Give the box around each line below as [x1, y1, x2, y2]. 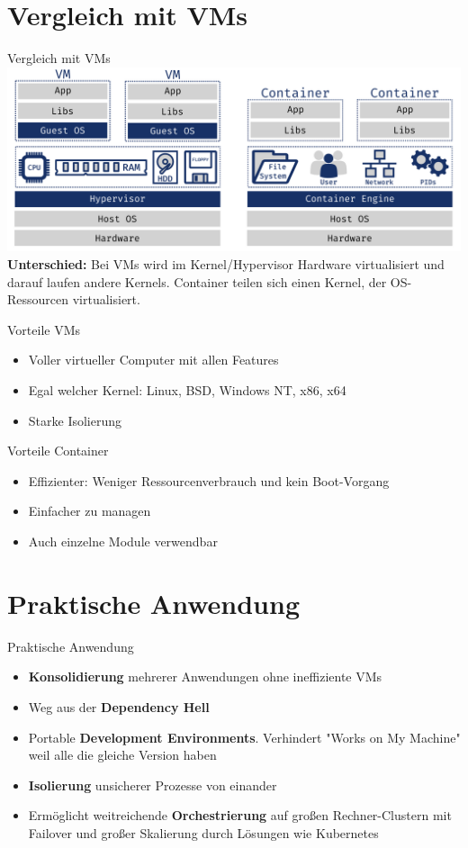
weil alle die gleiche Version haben [28, 745, 217, 764]
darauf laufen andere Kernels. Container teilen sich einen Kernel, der [7, 272, 387, 291]
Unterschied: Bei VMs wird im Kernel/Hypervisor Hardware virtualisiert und [7, 255, 445, 274]
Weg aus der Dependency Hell [28, 697, 210, 716]
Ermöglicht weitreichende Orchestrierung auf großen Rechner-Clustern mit [28, 806, 452, 825]
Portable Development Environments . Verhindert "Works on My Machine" [28, 727, 461, 746]
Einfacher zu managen [28, 501, 151, 520]
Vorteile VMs [7, 320, 81, 338]
